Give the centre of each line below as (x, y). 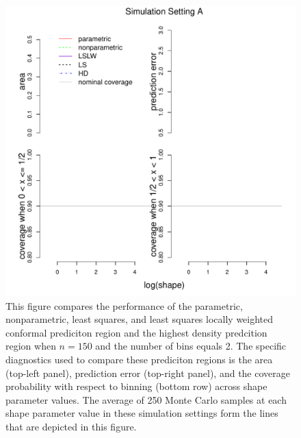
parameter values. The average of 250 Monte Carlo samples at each (146, 399)
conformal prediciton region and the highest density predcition (136, 332)
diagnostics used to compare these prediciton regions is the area (139, 359)
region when (31, 346)
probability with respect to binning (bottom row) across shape (136, 386)
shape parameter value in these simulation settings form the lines (142, 413)
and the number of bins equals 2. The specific (191, 346)
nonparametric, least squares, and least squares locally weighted (140, 319)
